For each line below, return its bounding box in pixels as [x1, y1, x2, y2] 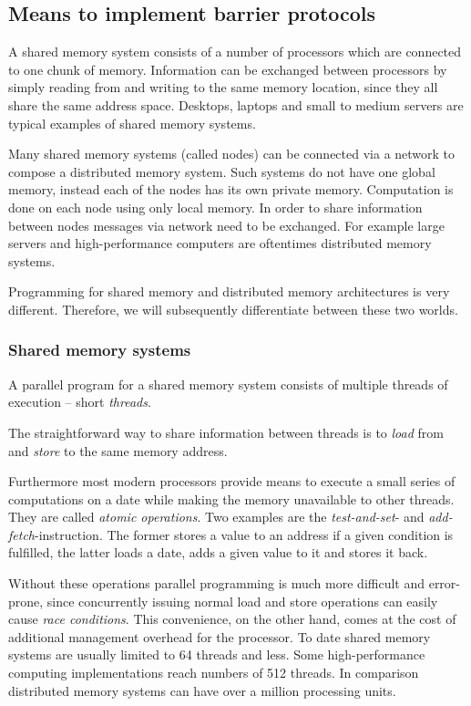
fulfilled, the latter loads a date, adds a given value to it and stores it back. [8, 543, 428, 562]
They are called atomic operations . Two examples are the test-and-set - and [8, 507, 425, 526]
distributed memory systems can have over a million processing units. [8, 680, 396, 700]
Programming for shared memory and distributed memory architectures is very [8, 282, 450, 301]
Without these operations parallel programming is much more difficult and [8, 574, 425, 593]
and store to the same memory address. [8, 441, 228, 460]
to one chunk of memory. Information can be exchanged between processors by [8, 59, 447, 78]
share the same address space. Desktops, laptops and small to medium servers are [8, 95, 464, 114]
